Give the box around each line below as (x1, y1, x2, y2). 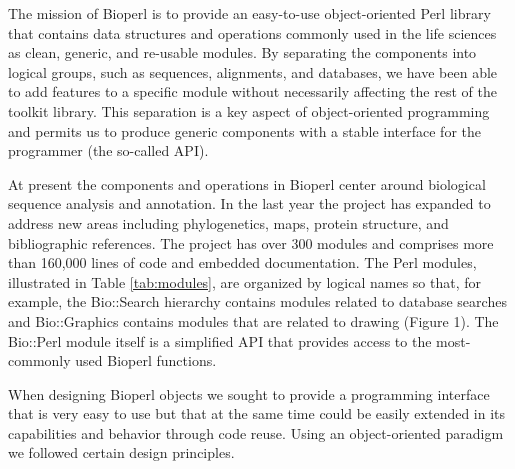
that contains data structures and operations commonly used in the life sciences (8, 22, 497, 43)
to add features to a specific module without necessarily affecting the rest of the (8, 81, 497, 102)
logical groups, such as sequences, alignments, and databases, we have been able (8, 61, 498, 82)
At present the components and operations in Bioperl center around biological (8, 173, 486, 194)
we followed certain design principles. (8, 442, 235, 463)
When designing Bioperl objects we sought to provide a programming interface (8, 383, 490, 404)
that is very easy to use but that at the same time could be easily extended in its (8, 403, 506, 424)
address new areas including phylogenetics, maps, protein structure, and (8, 212, 449, 233)
